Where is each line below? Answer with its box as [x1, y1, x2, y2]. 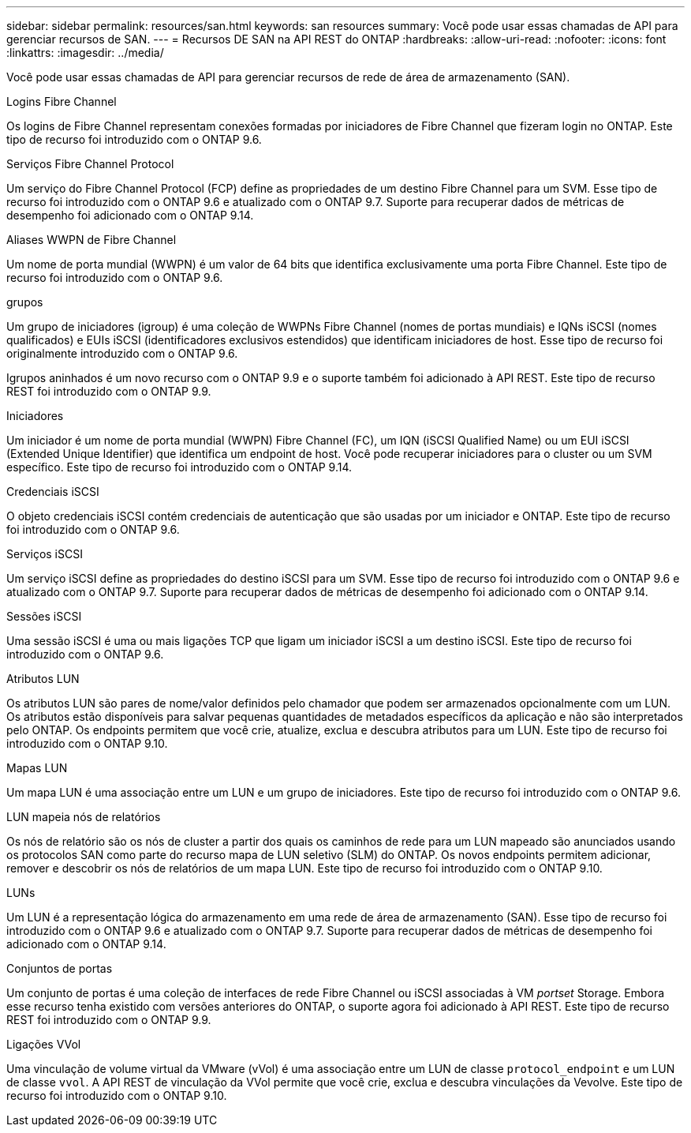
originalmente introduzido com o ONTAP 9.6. [6, 347, 238, 360]
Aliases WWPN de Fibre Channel [6, 233, 177, 246]
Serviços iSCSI [6, 547, 83, 561]
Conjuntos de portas [6, 962, 113, 975]
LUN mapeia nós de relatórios [6, 810, 161, 823]
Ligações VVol [6, 1037, 81, 1051]
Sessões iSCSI [6, 610, 82, 623]
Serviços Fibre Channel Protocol [6, 157, 174, 171]
